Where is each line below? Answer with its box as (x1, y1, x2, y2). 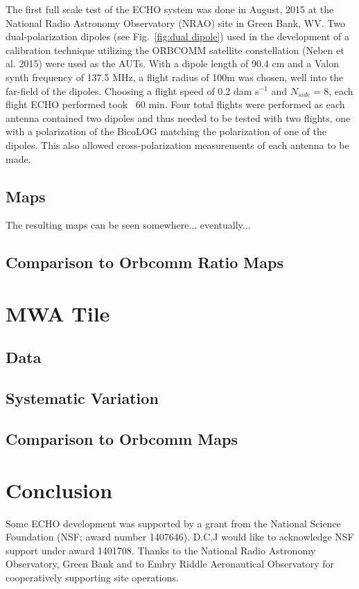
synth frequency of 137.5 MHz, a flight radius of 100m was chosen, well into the (6, 69, 344, 84)
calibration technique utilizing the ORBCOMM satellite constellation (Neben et (6, 42, 344, 57)
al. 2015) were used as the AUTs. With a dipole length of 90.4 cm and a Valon (6, 56, 339, 71)
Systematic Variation (6, 387, 159, 409)
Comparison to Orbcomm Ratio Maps (6, 252, 283, 273)
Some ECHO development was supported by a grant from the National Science (6, 516, 341, 530)
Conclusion (6, 475, 113, 504)
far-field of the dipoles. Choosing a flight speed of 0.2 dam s (6, 83, 259, 98)
